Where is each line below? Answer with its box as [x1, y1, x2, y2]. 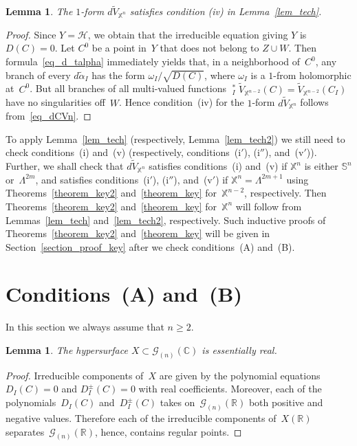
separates [6, 424, 45, 438]
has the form [91, 67, 145, 82]
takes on [160, 395, 195, 410]
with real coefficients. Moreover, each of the [138, 381, 322, 396]
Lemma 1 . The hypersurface [6, 343, 128, 357]
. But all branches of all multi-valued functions [30, 81, 227, 96]
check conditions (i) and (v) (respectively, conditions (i [6, 145, 241, 159]
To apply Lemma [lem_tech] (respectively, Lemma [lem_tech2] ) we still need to [6, 131, 345, 146]
